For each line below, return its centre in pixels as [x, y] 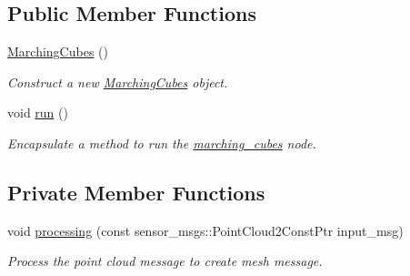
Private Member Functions [136, 192]
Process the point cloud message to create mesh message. [165, 261]
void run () [38, 112]
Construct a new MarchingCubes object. [118, 82]
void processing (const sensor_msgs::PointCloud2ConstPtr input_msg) [205, 230]
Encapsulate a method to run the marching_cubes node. [162, 143]
